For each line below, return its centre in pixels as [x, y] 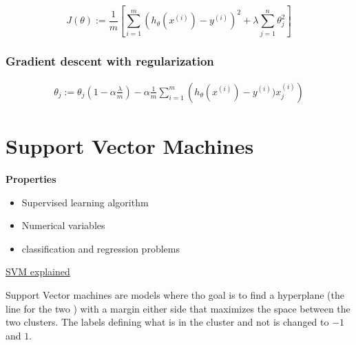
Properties [31, 179]
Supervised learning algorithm [85, 202]
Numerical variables [63, 225]
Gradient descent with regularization [110, 60]
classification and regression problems [101, 248]
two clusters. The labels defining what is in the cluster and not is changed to [167, 322]
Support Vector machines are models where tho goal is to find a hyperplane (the [175, 295]
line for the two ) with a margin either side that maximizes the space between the [178, 308]
